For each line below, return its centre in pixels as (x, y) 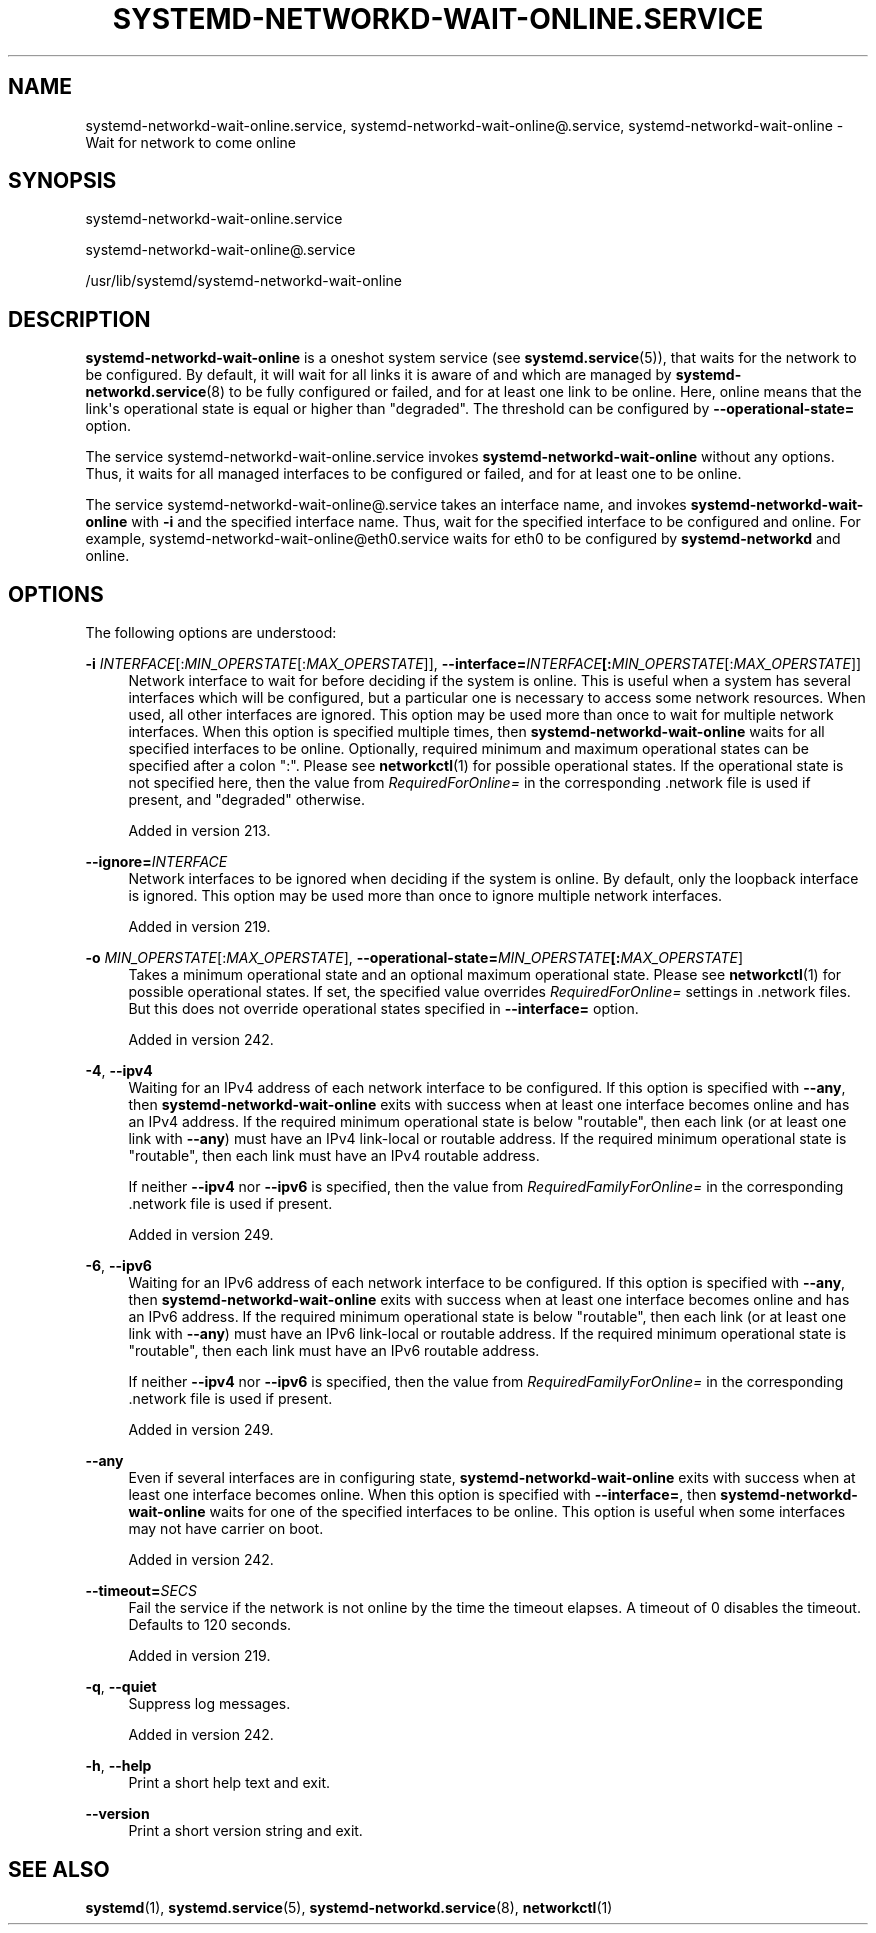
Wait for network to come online (190, 142)
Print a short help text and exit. (229, 1783)
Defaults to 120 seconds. (210, 1625)
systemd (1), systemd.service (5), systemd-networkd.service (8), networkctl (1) (349, 1907)
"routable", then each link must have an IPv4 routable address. (334, 1156)
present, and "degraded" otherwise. (246, 800)
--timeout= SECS (141, 1591)
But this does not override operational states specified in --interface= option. (383, 1009)
